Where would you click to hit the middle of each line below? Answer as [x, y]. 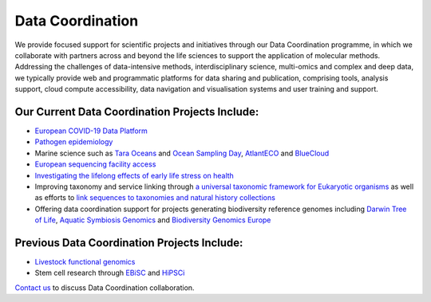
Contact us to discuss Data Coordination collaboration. [105, 288]
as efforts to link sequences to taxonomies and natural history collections [155, 198]
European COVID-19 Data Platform [91, 131]
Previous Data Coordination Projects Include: [129, 243]
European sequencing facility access [95, 164]
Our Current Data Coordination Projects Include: [137, 112]
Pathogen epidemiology [74, 142]
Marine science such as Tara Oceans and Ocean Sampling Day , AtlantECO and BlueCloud [182, 153]
